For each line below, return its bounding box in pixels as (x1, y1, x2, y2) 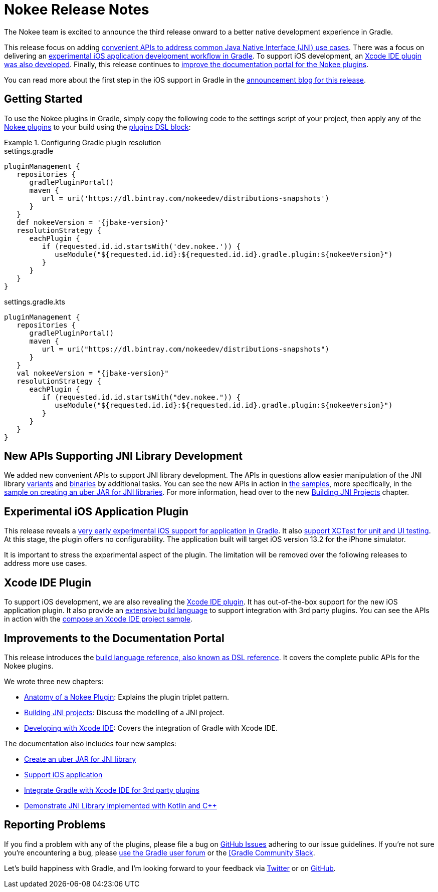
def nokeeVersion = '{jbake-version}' (17, 218, 169, 226)
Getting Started (4, 93, 83, 106)
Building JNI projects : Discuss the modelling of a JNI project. (24, 708, 225, 717)
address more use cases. (4, 559, 87, 568)
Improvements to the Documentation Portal (4, 632, 225, 645)
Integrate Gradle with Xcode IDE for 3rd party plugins (24, 785, 199, 794)
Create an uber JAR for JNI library (24, 754, 136, 763)
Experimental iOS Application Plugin (4, 505, 189, 518)
